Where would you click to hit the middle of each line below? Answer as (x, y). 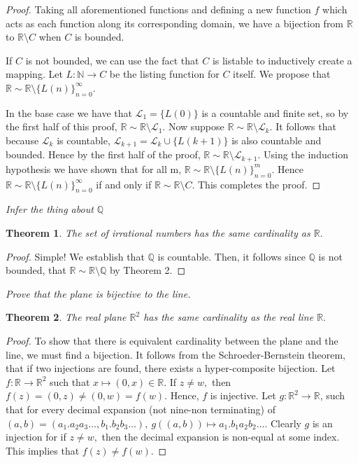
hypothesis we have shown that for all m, (94, 168)
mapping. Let (34, 74)
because (22, 140)
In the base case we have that (69, 112)
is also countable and (277, 140)
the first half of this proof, (62, 126)
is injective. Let (243, 395)
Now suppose (196, 126)
